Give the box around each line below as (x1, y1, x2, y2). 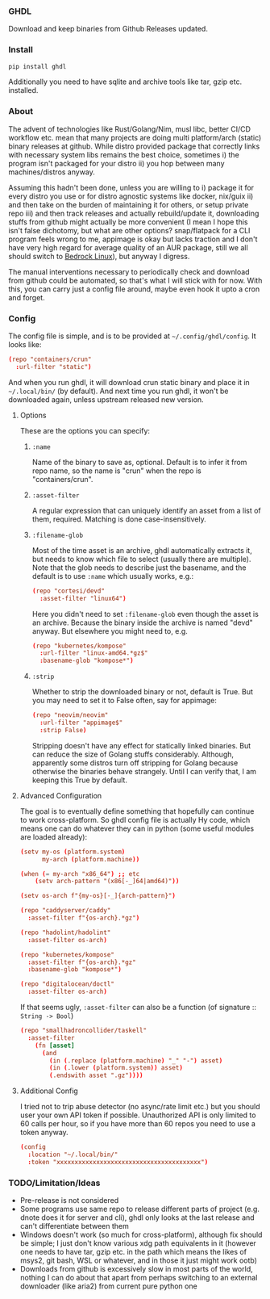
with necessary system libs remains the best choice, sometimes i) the (8, 149, 239, 159)
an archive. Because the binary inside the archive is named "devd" (31, 618, 253, 627)
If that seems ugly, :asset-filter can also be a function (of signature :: (19, 1003, 256, 1012)
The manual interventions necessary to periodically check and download (8, 266, 250, 276)
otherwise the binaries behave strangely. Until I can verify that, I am (31, 766, 256, 776)
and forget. (8, 292, 46, 302)
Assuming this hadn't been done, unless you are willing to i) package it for (8, 182, 255, 192)
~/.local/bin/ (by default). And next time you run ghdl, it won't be (8, 386, 229, 396)
